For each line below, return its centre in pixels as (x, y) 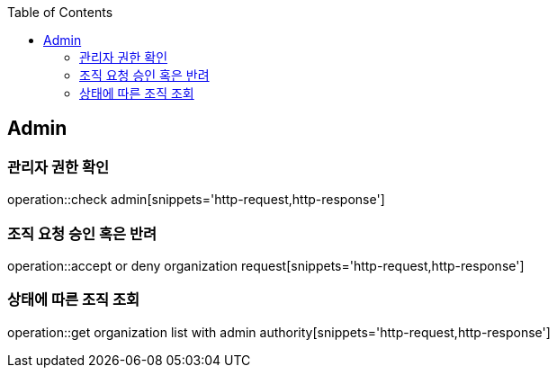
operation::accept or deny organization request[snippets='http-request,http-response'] (266, 265)
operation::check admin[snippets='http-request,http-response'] (196, 200)
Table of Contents (60, 12)
